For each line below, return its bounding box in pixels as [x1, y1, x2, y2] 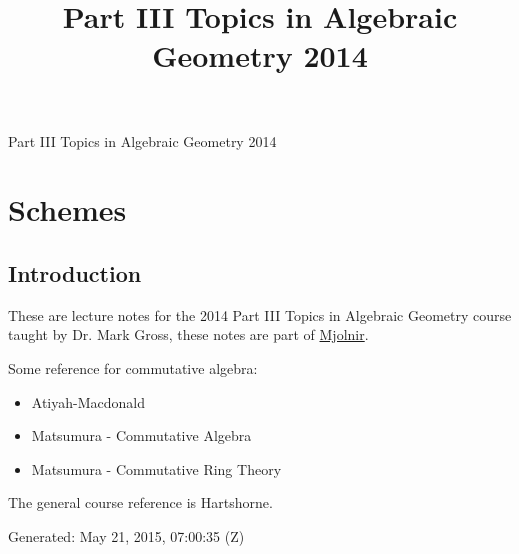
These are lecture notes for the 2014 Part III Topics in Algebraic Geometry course [8, 304, 512, 325]
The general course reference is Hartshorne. [8, 492, 273, 513]
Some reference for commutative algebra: [8, 357, 258, 378]
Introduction [8, 257, 142, 288]
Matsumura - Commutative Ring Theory [31, 458, 282, 479]
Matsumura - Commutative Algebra [31, 425, 252, 446]
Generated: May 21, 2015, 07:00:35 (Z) [8, 525, 245, 546]
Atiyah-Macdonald [31, 391, 145, 412]
